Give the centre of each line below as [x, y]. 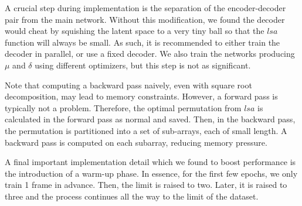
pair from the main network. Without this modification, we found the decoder [145, 19]
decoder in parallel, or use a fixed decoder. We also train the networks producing [150, 54]
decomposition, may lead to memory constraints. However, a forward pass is [141, 96]
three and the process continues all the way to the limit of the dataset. [132, 196]
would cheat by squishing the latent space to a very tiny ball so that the [135, 31]
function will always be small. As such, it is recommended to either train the [142, 42]
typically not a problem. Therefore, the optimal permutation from [123, 107]
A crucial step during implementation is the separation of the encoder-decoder [145, 8]
